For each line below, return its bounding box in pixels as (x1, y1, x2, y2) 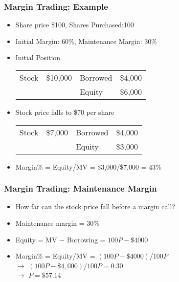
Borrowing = (67, 234, 106, 244)
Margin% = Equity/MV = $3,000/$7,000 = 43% (15, 161, 161, 172)
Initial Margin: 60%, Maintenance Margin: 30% (15, 36, 157, 46)
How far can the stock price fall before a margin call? (15, 201, 175, 212)
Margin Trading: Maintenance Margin (4, 182, 157, 195)
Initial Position (15, 52, 61, 63)
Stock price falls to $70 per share (15, 107, 114, 117)
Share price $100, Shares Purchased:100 (15, 20, 134, 30)
